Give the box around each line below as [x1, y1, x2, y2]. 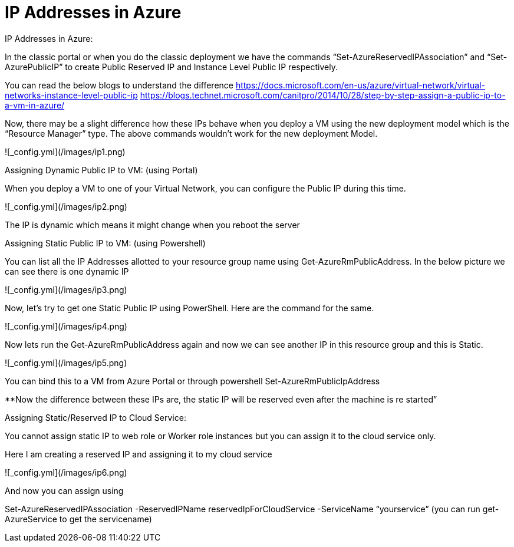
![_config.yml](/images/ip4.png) [5, 321, 127, 331]
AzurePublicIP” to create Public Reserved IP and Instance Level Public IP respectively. [5, 61, 338, 72]
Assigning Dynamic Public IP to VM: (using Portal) [5, 164, 198, 175]
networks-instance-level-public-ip [5, 90, 138, 100]
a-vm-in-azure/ [5, 100, 65, 110]
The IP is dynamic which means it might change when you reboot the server [5, 219, 300, 230]
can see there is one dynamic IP [5, 266, 129, 276]
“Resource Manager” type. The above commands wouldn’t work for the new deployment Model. [5, 128, 378, 139]
